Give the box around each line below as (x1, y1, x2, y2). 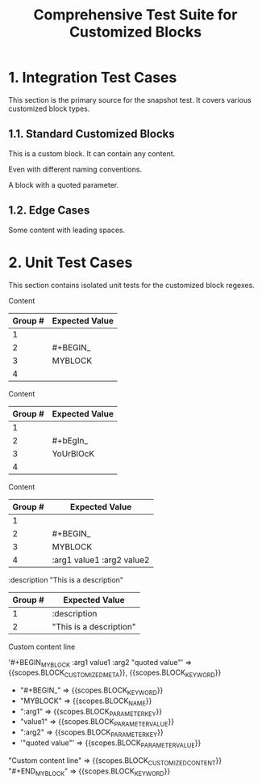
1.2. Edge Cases (8, 204, 90, 218)
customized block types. (8, 104, 90, 113)
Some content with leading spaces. (8, 225, 126, 235)
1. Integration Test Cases (8, 69, 177, 87)
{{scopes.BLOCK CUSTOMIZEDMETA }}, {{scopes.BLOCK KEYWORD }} (8, 667, 222, 680)
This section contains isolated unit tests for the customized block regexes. (8, 280, 256, 290)
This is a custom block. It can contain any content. (8, 148, 176, 159)
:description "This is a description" (8, 574, 123, 584)
